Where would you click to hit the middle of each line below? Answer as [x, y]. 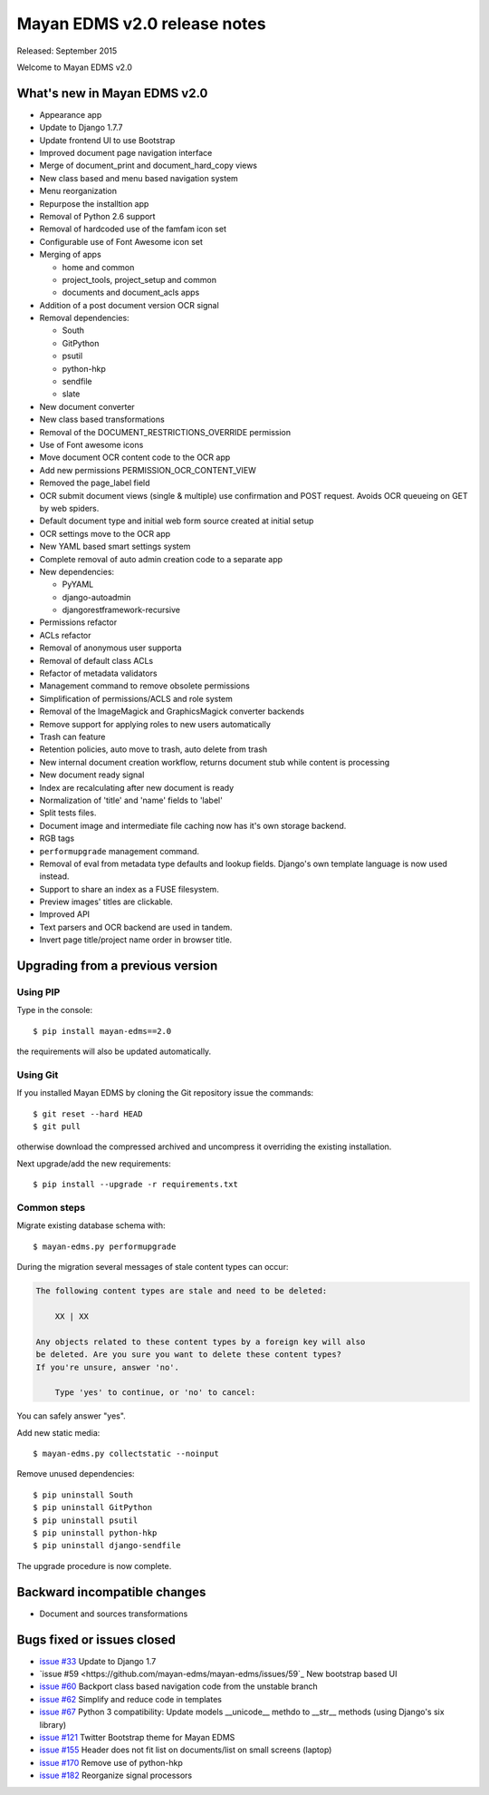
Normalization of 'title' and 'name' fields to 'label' [131, 800]
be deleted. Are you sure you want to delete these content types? [189, 1355]
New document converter [87, 406]
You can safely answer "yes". [71, 1416]
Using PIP [38, 992]
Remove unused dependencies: [76, 1474]
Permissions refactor [78, 622]
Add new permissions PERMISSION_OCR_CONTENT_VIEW [148, 470]
